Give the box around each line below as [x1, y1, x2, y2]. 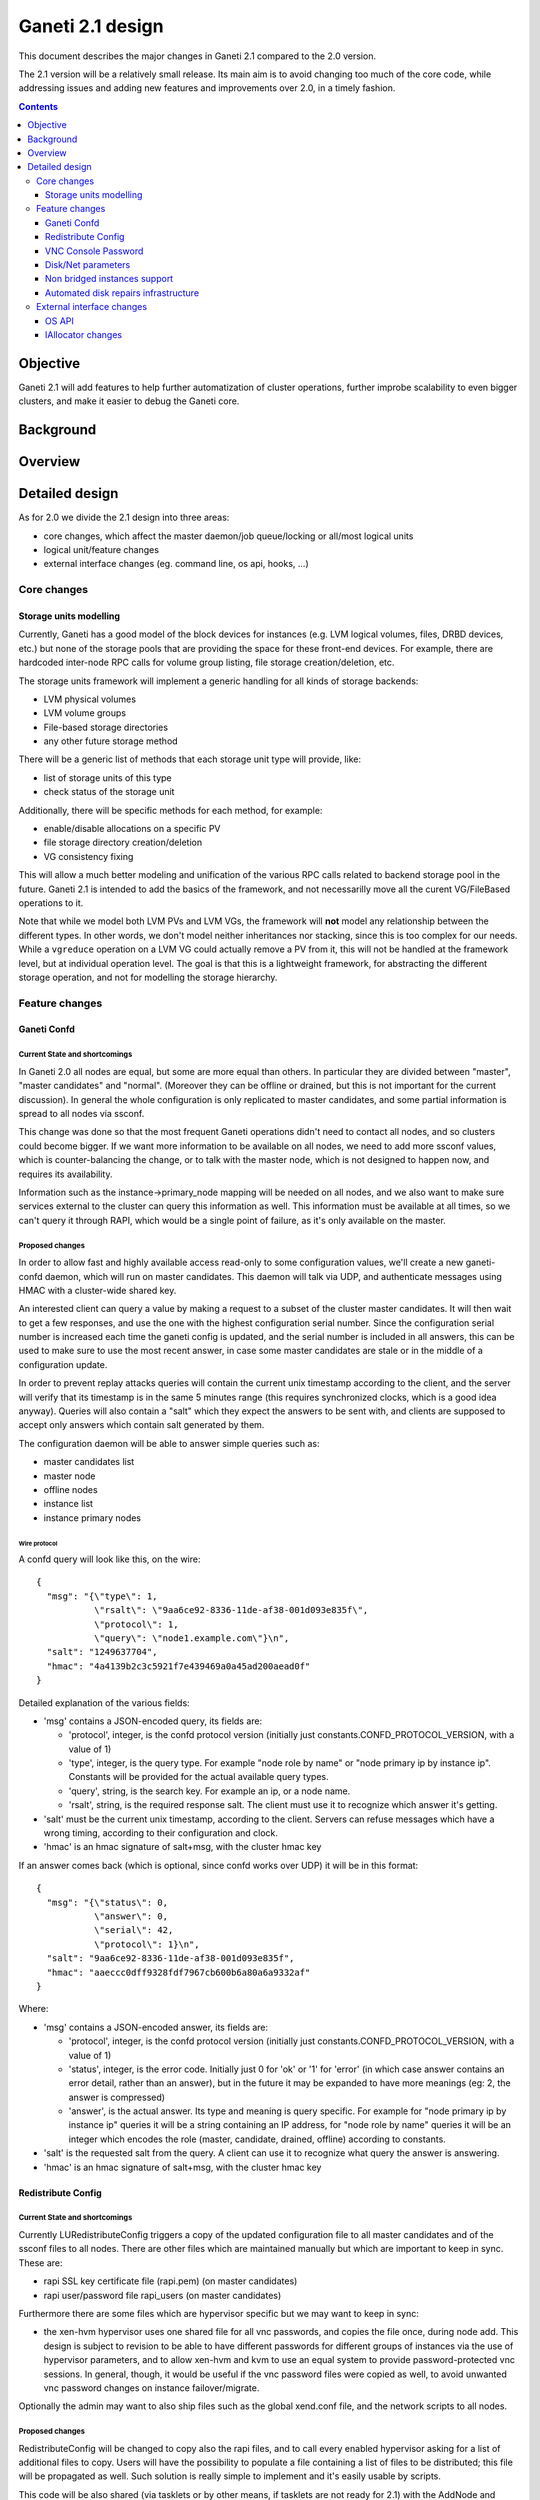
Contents [18, 100, 59, 112]
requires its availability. [18, 1168, 113, 1180]
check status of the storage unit [43, 786, 175, 798]
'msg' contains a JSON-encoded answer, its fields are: [43, 2021, 269, 2033]
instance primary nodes [43, 1511, 142, 1524]
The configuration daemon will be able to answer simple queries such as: [18, 1437, 320, 1449]
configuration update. [18, 1358, 108, 1370]
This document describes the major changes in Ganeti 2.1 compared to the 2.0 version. [18, 50, 377, 62]
